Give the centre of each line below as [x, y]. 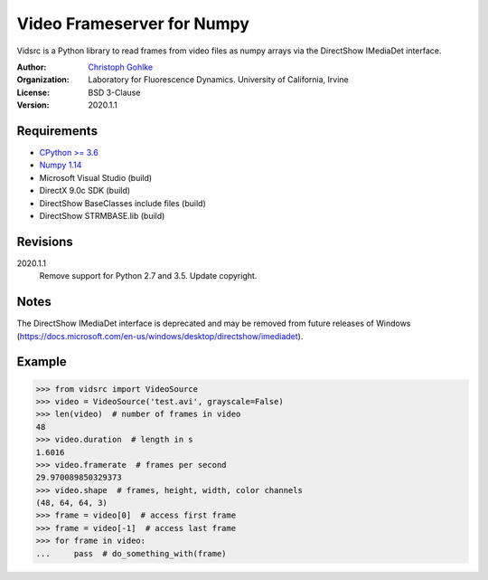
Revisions [45, 241]
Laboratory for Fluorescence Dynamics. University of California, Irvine [218, 80]
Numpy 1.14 [61, 165]
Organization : [43, 80]
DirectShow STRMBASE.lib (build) [102, 215]
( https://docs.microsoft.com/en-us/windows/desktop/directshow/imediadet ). [160, 336]
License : [33, 92]
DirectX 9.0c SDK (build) [85, 191]
